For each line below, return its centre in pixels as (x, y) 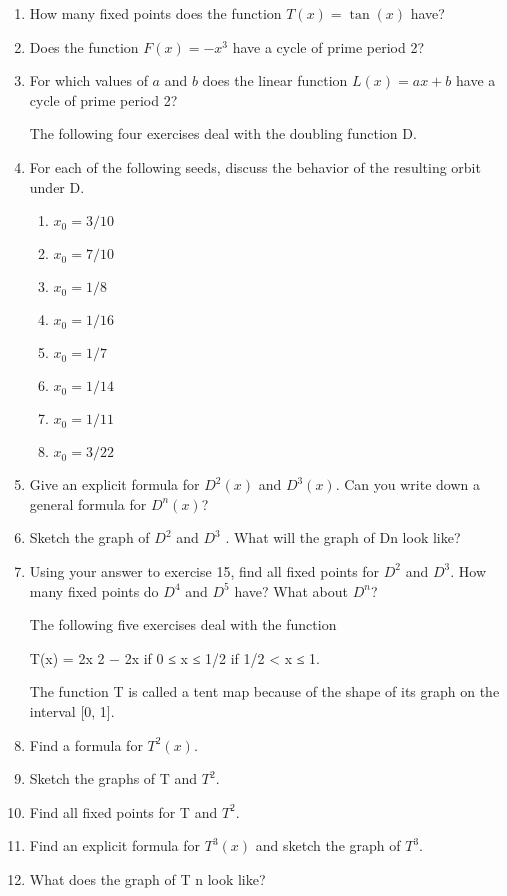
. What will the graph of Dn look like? (343, 537)
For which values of (88, 80)
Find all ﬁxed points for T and (123, 811)
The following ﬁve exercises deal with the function (183, 624)
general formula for (88, 503)
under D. (57, 186)
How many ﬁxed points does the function (155, 13)
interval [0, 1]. (72, 710)
